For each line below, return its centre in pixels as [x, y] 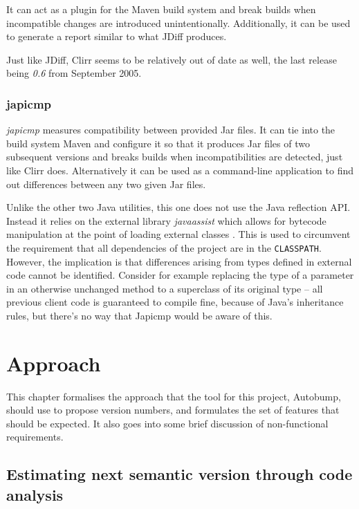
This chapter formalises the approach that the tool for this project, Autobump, [174, 396]
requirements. [35, 437]
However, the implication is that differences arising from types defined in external [179, 261]
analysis [35, 494]
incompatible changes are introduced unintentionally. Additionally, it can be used [178, 22]
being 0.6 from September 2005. [74, 73]
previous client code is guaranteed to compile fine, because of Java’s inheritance [175, 302]
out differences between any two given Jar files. [106, 184]
